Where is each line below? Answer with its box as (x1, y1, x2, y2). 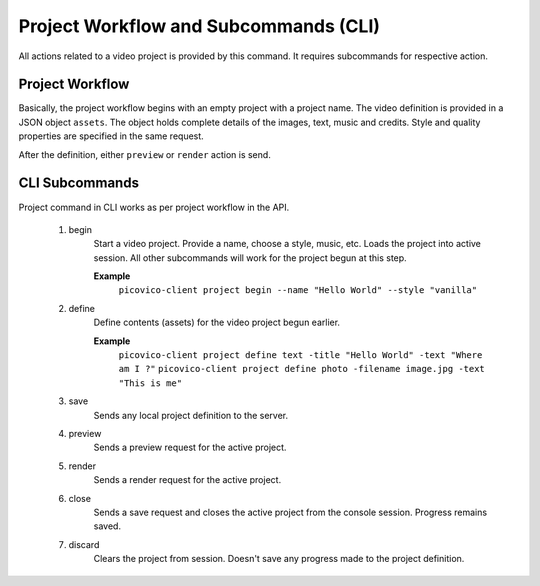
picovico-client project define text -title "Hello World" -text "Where (118, 350, 483, 361)
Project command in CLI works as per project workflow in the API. (18, 201, 290, 213)
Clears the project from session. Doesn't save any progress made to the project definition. (93, 553, 465, 565)
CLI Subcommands (18, 175, 140, 192)
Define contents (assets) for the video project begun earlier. (93, 316, 340, 329)
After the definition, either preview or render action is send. (18, 148, 272, 160)
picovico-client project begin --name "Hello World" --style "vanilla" (118, 285, 478, 296)
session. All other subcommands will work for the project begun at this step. (93, 251, 407, 264)
